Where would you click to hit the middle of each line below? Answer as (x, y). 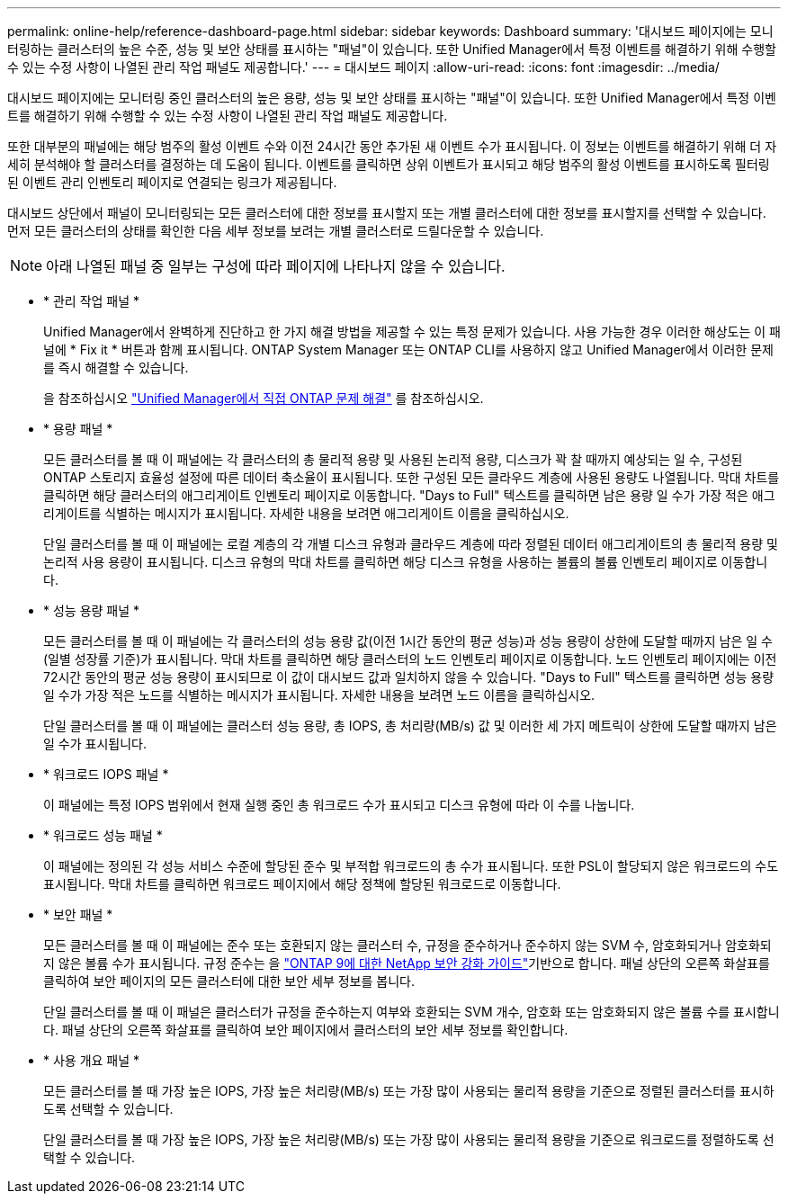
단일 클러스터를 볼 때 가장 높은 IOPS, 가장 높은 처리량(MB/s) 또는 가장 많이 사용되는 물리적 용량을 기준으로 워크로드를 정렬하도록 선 (409, 1139)
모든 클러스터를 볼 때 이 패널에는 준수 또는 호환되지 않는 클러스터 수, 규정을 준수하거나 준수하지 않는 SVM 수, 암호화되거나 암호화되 (407, 945)
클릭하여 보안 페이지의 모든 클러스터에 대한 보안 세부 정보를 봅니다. (229, 981)
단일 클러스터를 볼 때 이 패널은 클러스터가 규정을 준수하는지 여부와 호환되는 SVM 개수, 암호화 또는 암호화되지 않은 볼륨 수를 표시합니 (412, 1012)
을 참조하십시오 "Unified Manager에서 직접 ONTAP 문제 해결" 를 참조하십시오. (264, 398)
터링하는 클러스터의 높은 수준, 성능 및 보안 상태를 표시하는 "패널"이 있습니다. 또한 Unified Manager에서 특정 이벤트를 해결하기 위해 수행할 (392, 49)
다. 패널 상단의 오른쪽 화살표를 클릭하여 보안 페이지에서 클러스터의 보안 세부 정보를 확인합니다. (306, 1030)
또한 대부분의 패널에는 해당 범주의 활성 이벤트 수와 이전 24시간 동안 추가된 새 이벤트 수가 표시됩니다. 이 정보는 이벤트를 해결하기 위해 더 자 (392, 146)
